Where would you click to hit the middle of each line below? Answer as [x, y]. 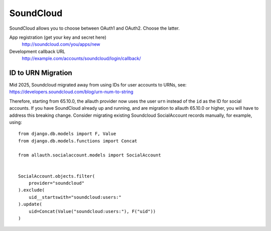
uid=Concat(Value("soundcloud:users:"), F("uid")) [92, 211]
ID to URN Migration [41, 73]
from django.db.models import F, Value [67, 134]
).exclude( [32, 190]
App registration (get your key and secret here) [58, 37]
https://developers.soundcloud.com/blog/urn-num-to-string [71, 92]
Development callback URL [37, 51]
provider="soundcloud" [56, 183]
